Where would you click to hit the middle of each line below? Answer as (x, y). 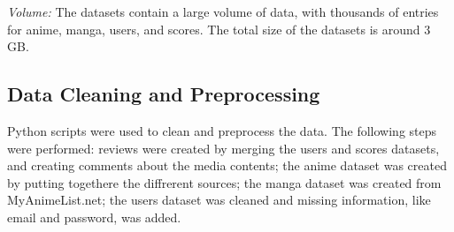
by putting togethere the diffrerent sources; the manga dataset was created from (224, 182)
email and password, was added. (94, 217)
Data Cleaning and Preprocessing (164, 94)
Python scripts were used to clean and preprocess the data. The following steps (222, 130)
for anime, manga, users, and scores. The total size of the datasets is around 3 (219, 29)
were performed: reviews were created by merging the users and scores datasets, (223, 148)
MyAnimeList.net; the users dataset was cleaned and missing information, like (219, 200)
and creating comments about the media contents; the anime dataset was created (227, 165)
